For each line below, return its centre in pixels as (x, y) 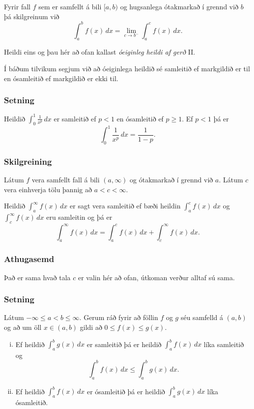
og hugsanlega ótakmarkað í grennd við (179, 6)
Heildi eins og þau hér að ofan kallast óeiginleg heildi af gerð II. (100, 52)
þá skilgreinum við (32, 16)
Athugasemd (29, 259)
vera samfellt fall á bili (66, 180)
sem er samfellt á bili (70, 6)
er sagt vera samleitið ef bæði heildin (125, 206)
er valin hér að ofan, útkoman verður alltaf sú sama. (156, 277)
